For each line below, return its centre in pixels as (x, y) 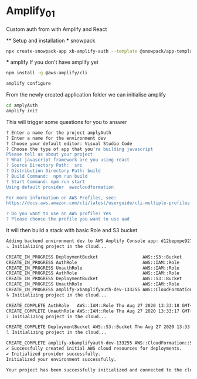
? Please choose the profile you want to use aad (68, 219)
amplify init (22, 111)
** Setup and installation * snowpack (51, 40)
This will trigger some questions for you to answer (67, 122)
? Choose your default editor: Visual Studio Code (69, 144)
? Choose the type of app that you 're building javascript (80, 149)
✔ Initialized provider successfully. (53, 354)
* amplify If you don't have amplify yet (52, 62)
